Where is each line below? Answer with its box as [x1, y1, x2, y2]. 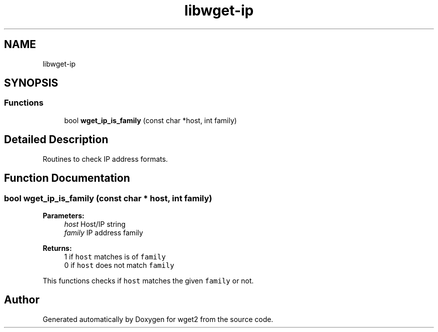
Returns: [42, 243, 72, 252]
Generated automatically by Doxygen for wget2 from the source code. [42, 314, 273, 323]
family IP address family [64, 228, 143, 237]
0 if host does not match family [64, 260, 174, 269]
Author [4, 293, 39, 306]
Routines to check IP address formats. [42, 154, 168, 163]
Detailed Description [4, 133, 108, 146]
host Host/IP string [64, 219, 126, 228]
